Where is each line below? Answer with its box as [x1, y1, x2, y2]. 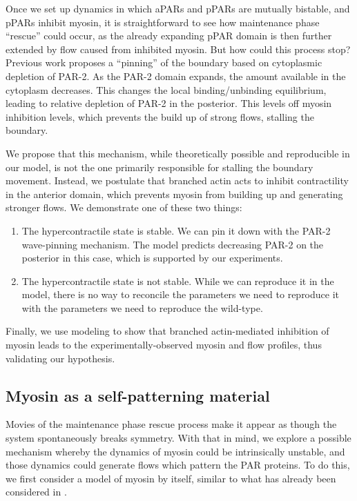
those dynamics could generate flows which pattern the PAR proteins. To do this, [6, 458, 350, 472]
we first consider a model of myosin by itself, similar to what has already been [6, 471, 336, 485]
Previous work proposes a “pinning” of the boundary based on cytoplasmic [6, 55, 322, 70]
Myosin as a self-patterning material [6, 384, 270, 406]
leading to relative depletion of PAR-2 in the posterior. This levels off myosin [6, 96, 332, 110]
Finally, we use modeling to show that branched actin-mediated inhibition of [6, 324, 329, 338]
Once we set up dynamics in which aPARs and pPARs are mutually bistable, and [6, 1, 350, 15]
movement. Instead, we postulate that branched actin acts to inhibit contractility [6, 173, 349, 188]
